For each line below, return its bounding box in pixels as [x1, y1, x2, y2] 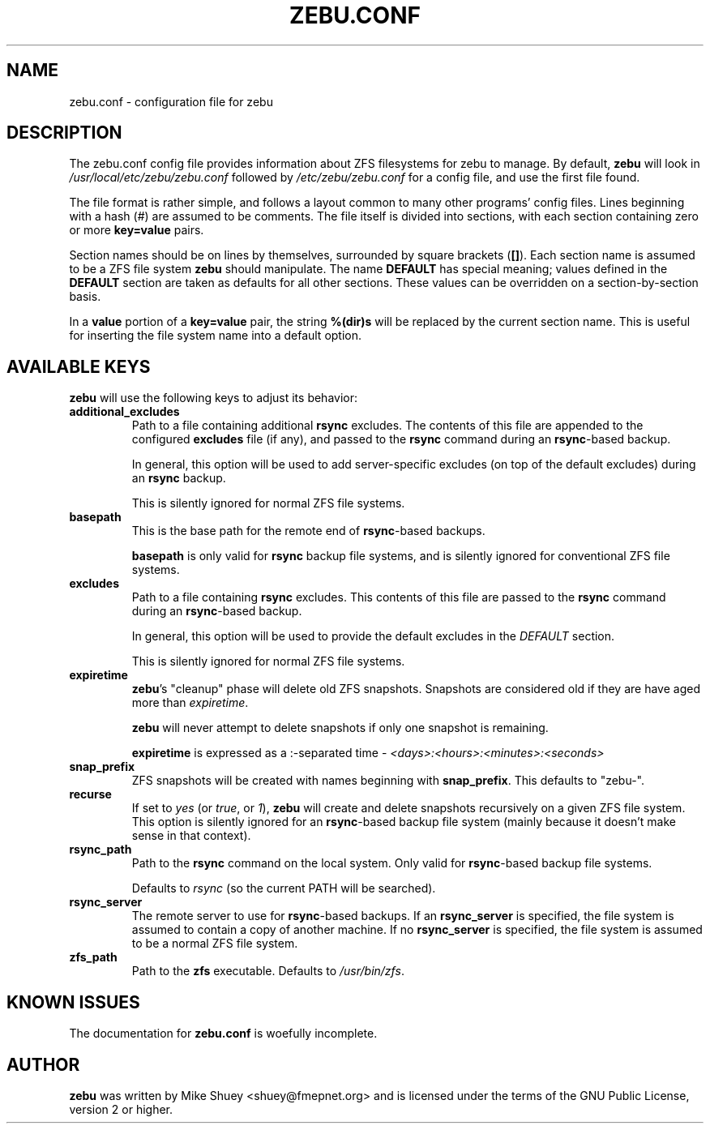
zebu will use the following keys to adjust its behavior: [69, 391, 358, 405]
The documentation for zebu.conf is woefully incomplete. [69, 1026, 378, 1041]
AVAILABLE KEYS [6, 356, 151, 377]
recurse [69, 787, 112, 802]
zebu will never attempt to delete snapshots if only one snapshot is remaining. [131, 721, 549, 735]
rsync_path [69, 842, 132, 857]
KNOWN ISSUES [6, 991, 140, 1012]
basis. [69, 289, 101, 304]
